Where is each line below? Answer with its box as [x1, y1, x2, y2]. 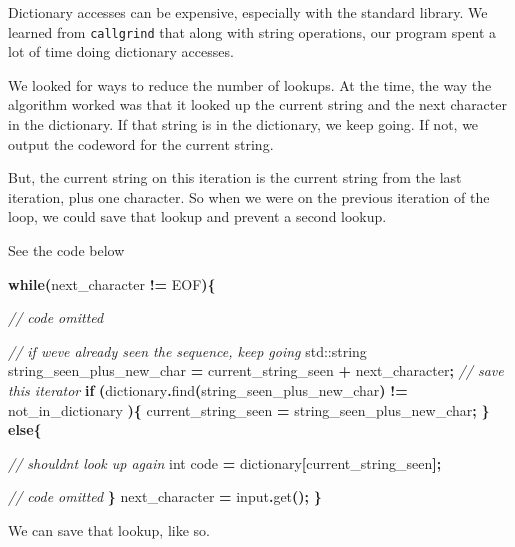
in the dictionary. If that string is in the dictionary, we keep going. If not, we [8, 114, 479, 135]
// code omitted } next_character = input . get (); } [8, 486, 322, 507]
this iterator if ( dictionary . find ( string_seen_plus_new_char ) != [8, 379, 408, 400]
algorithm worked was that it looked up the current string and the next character [8, 94, 507, 115]
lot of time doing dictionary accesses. [8, 41, 234, 62]
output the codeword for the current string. [8, 133, 274, 154]
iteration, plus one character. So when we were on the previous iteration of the [8, 186, 490, 207]
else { [8, 419, 42, 440]
